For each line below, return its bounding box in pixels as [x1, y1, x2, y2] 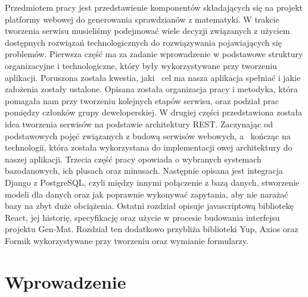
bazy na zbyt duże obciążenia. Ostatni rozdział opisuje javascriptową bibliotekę [5, 199, 294, 212]
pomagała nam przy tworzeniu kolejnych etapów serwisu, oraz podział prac [5, 94, 279, 107]
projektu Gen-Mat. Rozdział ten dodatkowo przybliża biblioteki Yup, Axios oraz [5, 223, 298, 235]
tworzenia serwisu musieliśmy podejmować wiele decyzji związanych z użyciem [5, 24, 290, 37]
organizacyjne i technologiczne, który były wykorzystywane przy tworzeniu [5, 59, 277, 71]
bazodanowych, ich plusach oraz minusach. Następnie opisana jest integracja [5, 164, 284, 177]
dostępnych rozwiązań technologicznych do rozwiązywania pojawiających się [5, 36, 282, 48]
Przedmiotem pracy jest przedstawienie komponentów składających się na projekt [5, 1, 303, 13]
